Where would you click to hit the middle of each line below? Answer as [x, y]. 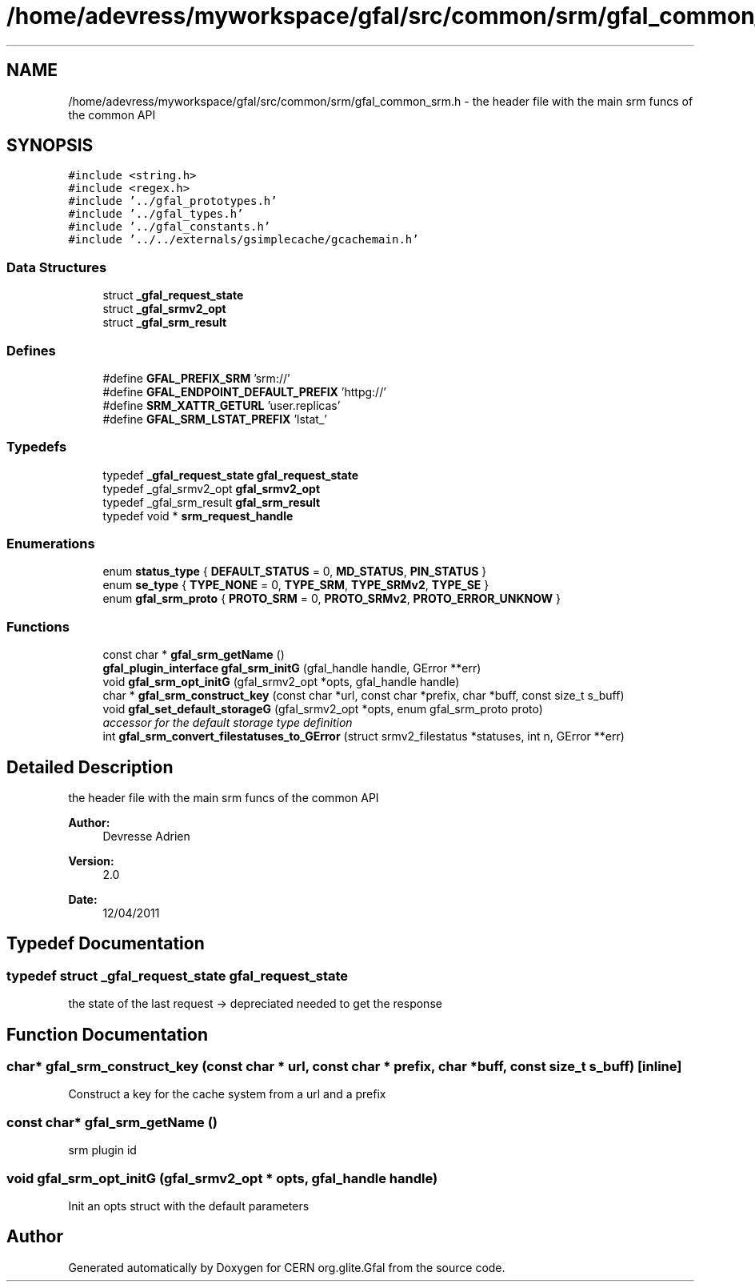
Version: [91, 861]
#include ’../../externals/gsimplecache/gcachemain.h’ [244, 240]
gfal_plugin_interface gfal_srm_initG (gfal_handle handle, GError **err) [292, 668]
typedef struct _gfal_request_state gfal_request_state [178, 975]
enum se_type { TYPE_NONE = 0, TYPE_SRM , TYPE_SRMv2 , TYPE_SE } [296, 585]
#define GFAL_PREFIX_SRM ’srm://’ [196, 378]
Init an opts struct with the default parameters [189, 1206]
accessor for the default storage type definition [228, 723]
